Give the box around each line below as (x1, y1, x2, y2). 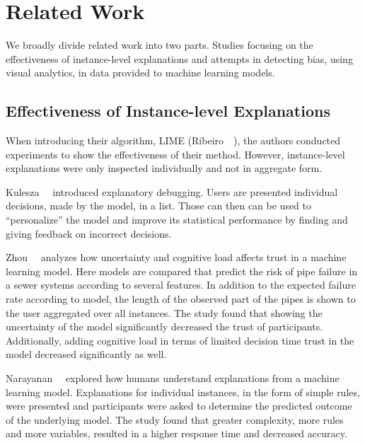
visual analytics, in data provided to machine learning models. (6, 65, 275, 80)
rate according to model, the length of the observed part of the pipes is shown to (6, 291, 356, 306)
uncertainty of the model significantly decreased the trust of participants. (6, 319, 323, 334)
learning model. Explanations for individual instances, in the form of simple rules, (6, 384, 360, 399)
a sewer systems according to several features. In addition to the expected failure (6, 277, 356, 292)
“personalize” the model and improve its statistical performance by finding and (6, 212, 348, 227)
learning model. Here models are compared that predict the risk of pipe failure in (6, 263, 358, 278)
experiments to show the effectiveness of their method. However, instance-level (6, 146, 345, 161)
